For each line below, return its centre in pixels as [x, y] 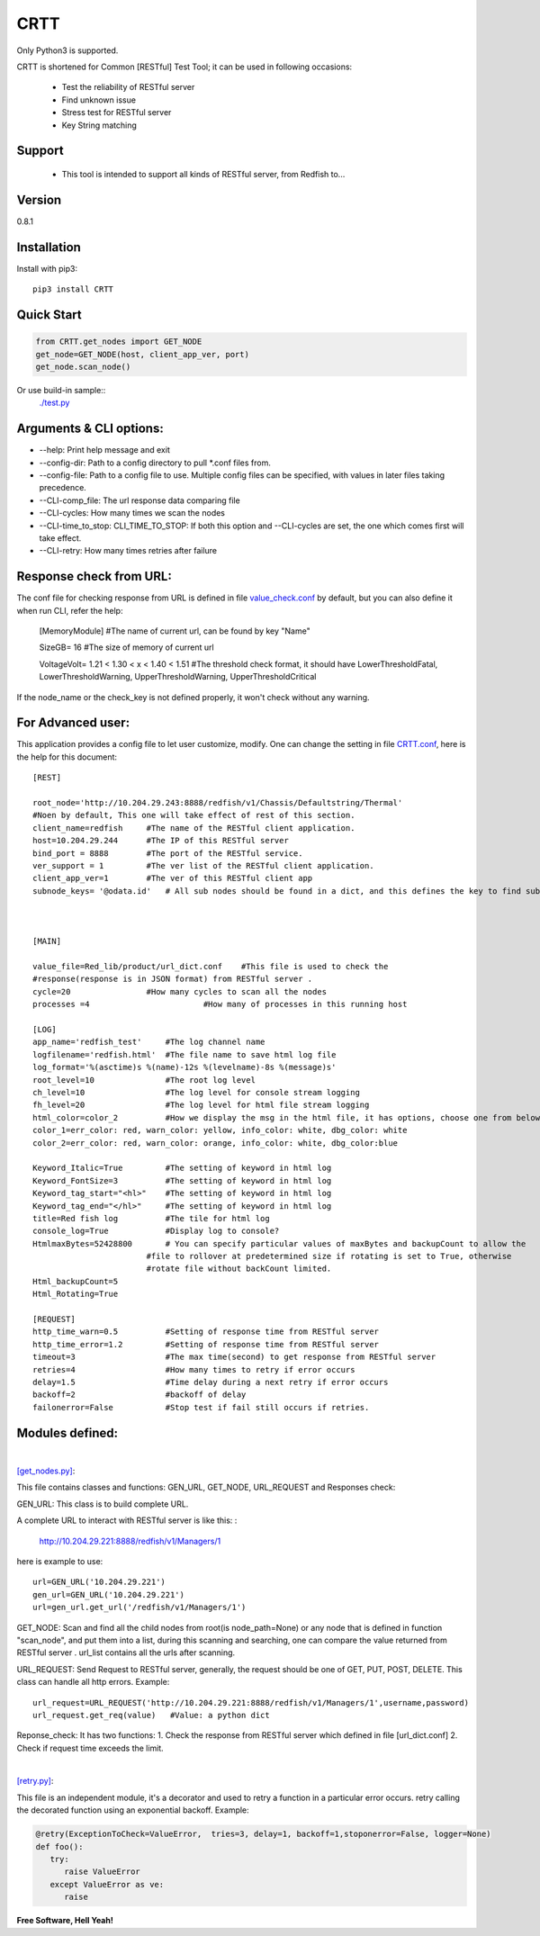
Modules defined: [67, 1432]
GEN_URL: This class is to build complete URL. [103, 1504]
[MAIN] [47, 941]
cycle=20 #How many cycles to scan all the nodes [180, 991]
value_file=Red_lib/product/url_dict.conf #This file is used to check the [211, 967]
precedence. [63, 488]
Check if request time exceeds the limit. [90, 1748]
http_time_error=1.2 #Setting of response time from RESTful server [206, 1344]
